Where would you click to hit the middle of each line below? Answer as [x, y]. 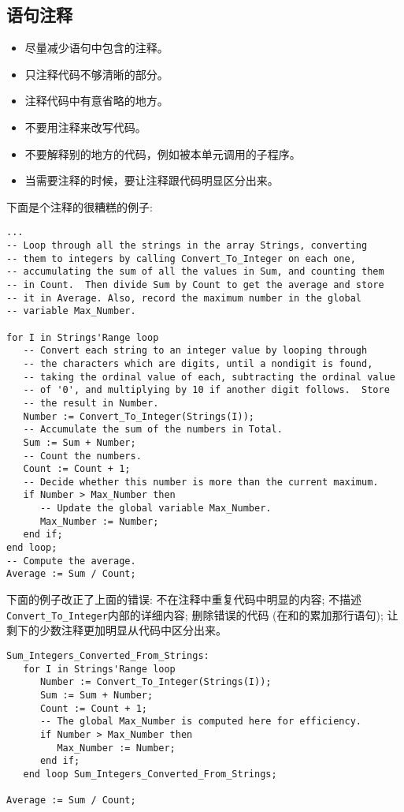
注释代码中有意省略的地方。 [96, 101]
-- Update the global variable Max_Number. [156, 509]
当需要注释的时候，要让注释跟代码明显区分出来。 [152, 180]
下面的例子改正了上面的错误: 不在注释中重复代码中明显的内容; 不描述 [184, 599]
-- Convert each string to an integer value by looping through [195, 351]
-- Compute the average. [71, 561]
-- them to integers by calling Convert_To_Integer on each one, [181, 258]
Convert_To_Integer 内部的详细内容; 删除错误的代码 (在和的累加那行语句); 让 [202, 614]
